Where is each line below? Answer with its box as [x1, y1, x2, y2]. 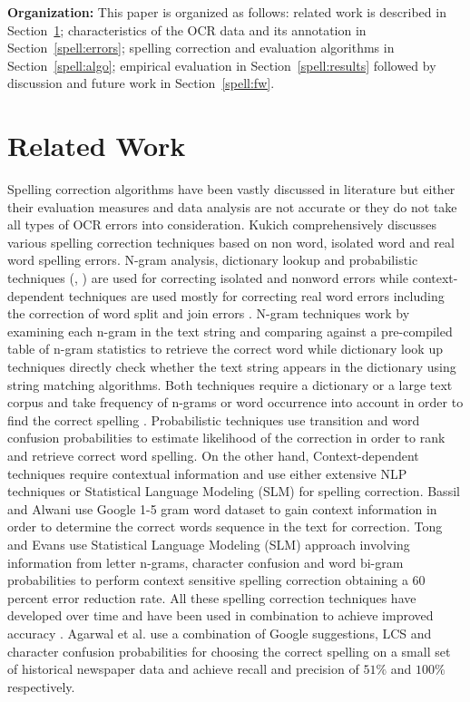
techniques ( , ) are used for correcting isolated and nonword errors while [7, 268, 409, 288]
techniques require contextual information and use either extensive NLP [7, 463, 407, 483]
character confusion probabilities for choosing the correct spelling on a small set [7, 641, 451, 660]
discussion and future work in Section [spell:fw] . [7, 73, 275, 93]
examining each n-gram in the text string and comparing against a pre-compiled [7, 321, 453, 340]
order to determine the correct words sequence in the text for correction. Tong [7, 517, 443, 536]
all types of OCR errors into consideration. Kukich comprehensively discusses [7, 215, 437, 234]
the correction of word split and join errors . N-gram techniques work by [7, 304, 410, 323]
